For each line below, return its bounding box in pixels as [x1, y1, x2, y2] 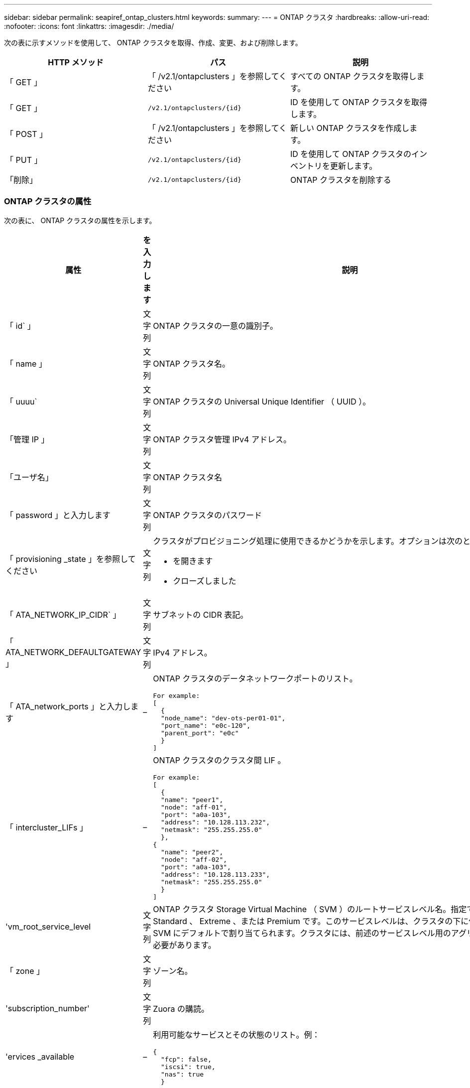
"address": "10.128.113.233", [160, 870, 270, 878]
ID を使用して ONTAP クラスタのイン [290, 149, 428, 159]
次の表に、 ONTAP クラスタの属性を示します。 [4, 216, 156, 225]
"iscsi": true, [160, 1063, 216, 1071]
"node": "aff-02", [160, 855, 228, 863]
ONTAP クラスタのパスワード [153, 510, 262, 520]
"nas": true [160, 1070, 204, 1078]
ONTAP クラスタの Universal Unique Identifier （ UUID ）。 [153, 396, 371, 407]
